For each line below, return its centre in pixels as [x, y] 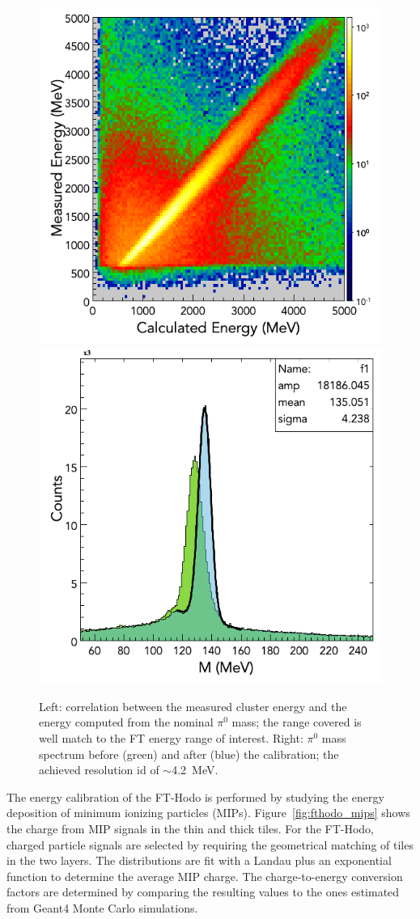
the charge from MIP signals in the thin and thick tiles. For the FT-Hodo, [191, 829]
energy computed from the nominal [126, 722]
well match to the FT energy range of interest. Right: [171, 738]
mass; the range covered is [297, 722]
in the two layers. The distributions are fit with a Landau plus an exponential [199, 860]
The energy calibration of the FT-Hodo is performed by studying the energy [195, 796]
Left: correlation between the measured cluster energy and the [193, 706]
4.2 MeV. [195, 770]
